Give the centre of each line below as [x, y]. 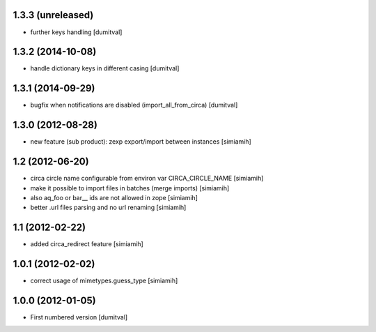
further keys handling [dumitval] [76, 32]
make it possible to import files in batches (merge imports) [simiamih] [130, 188]
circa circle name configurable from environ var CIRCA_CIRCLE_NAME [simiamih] [147, 179]
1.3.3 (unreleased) [53, 15]
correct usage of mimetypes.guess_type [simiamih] [104, 281]
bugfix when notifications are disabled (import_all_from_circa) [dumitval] [134, 105]
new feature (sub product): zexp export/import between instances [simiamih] [141, 142]
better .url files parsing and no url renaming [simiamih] [108, 207]
